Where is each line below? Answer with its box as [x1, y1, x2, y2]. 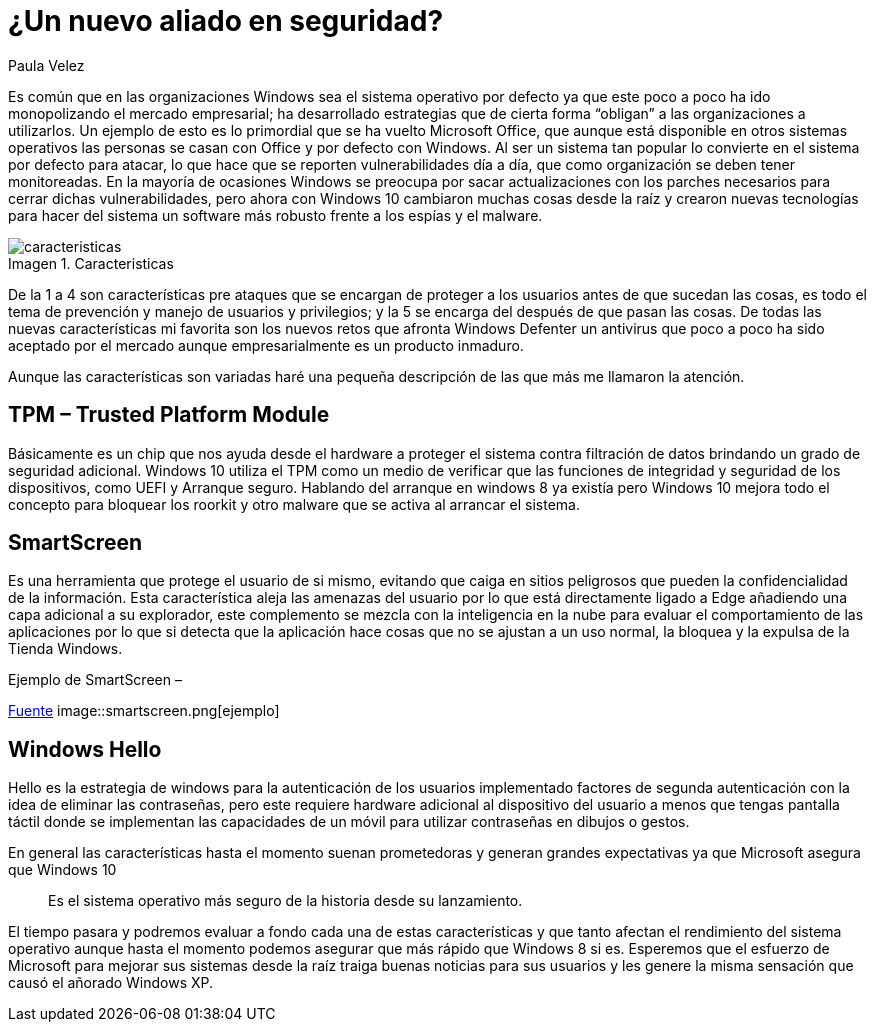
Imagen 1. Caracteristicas [8, 254, 174, 272]
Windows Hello [8, 736, 162, 762]
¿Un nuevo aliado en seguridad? [8, 4, 444, 38]
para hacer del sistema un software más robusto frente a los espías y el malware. [8, 206, 543, 224]
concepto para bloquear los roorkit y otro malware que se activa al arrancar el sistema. [8, 495, 580, 513]
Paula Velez [8, 56, 85, 74]
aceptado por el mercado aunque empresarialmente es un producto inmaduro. [8, 336, 524, 354]
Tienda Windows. [8, 640, 123, 658]
